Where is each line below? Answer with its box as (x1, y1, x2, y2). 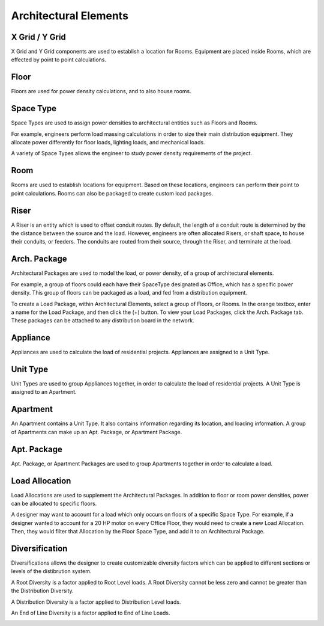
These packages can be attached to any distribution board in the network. (11, 317, 194, 324)
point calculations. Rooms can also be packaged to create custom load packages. (11, 189, 214, 197)
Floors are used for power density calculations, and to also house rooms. (11, 88, 191, 95)
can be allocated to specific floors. (11, 500, 97, 507)
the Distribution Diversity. (11, 587, 74, 595)
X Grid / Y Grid (11, 32, 66, 42)
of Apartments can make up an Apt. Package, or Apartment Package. (11, 428, 182, 435)
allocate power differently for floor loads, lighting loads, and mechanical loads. (11, 139, 205, 146)
